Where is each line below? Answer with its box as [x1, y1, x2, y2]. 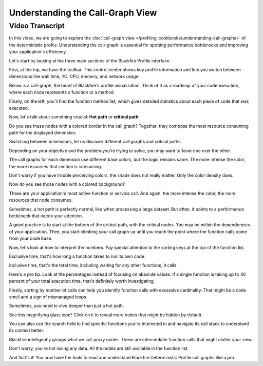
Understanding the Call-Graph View [9, 7, 157, 18]
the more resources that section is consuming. [9, 163, 102, 169]
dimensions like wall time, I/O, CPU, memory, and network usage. [9, 74, 140, 79]
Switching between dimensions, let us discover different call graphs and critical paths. [9, 139, 182, 145]
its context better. [9, 327, 44, 333]
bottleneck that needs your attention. [9, 212, 83, 219]
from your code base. [9, 235, 53, 241]
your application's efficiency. [9, 49, 67, 55]
